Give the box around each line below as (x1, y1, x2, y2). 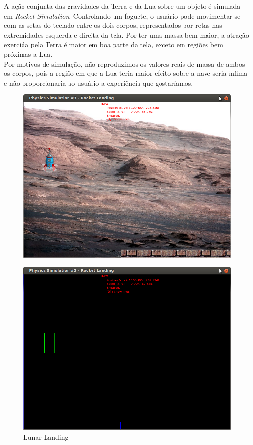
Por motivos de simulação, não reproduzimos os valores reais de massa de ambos (4, 58, 245, 69)
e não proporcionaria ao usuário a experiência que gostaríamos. (4, 77, 193, 88)
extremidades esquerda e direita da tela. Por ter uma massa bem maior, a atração (4, 29, 249, 40)
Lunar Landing (23, 431, 69, 442)
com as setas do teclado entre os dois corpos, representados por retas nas (4, 20, 222, 30)
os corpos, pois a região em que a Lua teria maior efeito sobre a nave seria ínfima (4, 68, 248, 78)
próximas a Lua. (4, 48, 53, 59)
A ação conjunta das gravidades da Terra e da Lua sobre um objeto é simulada (4, 1, 241, 11)
